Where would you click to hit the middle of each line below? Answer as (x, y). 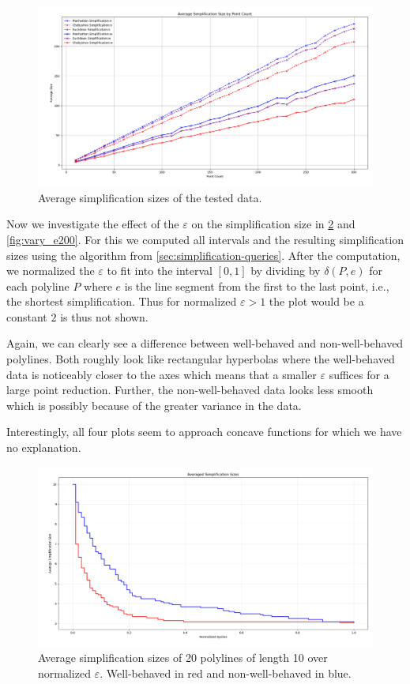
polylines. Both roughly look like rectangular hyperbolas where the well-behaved (201, 359)
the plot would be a (316, 301)
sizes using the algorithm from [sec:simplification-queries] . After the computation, (203, 255)
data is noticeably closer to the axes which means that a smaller (162, 374)
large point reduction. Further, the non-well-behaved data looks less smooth (190, 390)
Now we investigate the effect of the (93, 224)
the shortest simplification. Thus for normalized (122, 301)
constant (27, 316)
